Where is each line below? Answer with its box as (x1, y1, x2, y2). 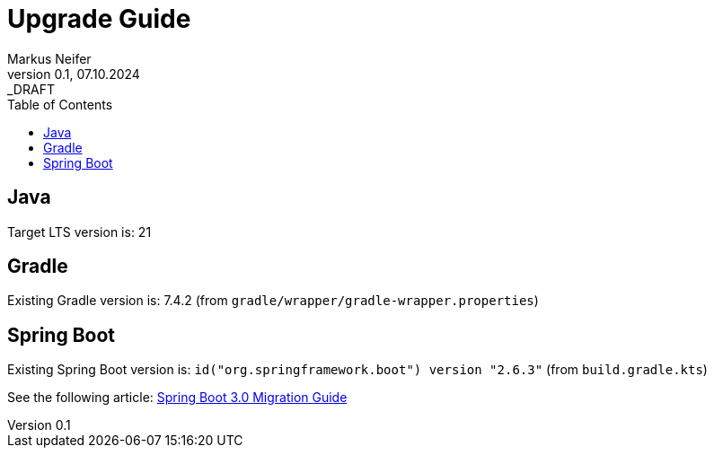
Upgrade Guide (7, 4, 191, 34)
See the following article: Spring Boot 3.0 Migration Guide (7, 389, 348, 406)
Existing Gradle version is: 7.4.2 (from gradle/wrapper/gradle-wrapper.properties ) (7, 293, 539, 309)
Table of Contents (7, 96, 113, 112)
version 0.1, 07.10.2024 (7, 66, 140, 82)
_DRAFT (7, 81, 55, 97)
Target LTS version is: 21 (7, 223, 152, 240)
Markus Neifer (7, 50, 92, 66)
